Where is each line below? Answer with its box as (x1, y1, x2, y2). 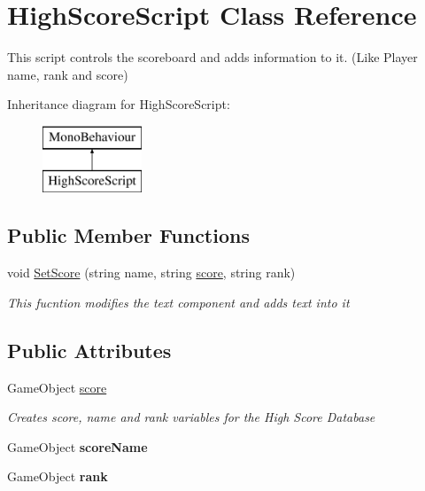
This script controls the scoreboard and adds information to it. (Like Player (7, 48, 418, 66)
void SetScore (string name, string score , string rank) (7, 263, 296, 282)
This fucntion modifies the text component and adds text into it (7, 292, 350, 311)
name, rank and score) (7, 65, 128, 83)
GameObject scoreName (7, 437, 148, 456)
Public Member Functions (7, 222, 250, 249)
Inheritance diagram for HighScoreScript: (7, 95, 230, 113)
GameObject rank (7, 467, 108, 486)
